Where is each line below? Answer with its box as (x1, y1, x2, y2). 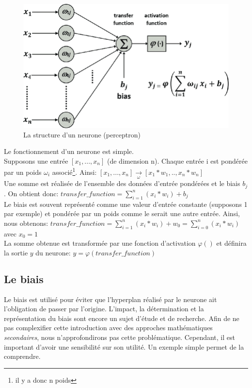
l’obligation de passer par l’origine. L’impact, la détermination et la (4, 304, 204, 314)
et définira (216, 238, 247, 248)
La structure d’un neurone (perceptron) (23, 130, 141, 140)
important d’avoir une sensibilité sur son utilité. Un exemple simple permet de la (4, 341, 244, 352)
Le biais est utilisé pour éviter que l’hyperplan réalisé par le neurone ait (4, 294, 217, 304)
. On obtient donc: (4, 188, 59, 198)
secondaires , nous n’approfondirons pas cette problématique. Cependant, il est (4, 332, 235, 342)
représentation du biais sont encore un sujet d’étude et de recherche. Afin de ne (4, 313, 239, 323)
